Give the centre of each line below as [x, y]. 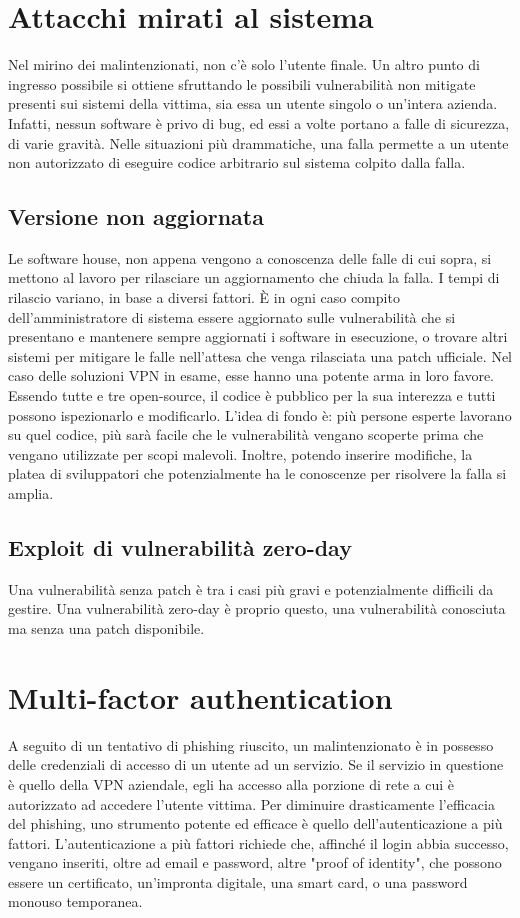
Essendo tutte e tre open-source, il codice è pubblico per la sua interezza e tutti [252, 395]
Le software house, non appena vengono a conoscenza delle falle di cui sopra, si [250, 257]
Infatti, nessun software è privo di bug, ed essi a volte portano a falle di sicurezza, [259, 122]
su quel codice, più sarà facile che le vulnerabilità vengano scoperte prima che [246, 434]
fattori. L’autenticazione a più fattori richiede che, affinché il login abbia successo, [258, 842]
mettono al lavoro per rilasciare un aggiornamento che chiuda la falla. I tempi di [254, 277]
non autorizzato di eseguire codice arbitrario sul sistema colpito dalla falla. [237, 162]
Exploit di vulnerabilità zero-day [180, 547]
